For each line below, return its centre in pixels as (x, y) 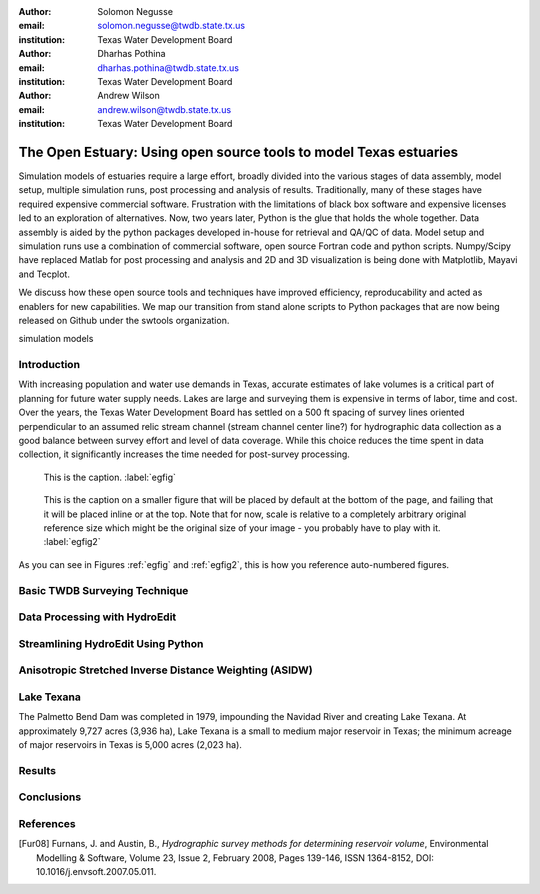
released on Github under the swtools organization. (124, 320)
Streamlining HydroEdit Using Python (111, 643)
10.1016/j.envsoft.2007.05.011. (96, 871)
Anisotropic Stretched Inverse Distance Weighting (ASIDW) (166, 670)
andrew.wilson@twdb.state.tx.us (164, 109)
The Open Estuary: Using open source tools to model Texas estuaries (238, 151)
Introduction (49, 365)
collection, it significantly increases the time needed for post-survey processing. (184, 454)
